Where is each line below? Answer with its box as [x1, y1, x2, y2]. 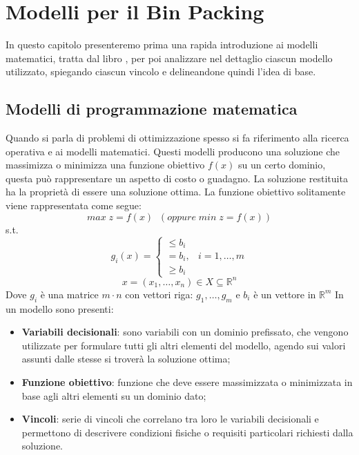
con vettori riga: [125, 287, 193, 301]
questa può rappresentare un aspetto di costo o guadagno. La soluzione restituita [6, 171, 348, 185]
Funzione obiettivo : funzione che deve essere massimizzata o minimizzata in [21, 374, 353, 389]
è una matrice [40, 287, 99, 301]
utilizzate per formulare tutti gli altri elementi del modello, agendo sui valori [21, 338, 346, 352]
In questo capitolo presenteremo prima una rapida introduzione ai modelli [6, 37, 318, 52]
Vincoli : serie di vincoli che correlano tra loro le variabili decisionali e [21, 412, 319, 426]
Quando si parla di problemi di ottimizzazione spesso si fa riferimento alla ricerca [6, 130, 349, 145]
